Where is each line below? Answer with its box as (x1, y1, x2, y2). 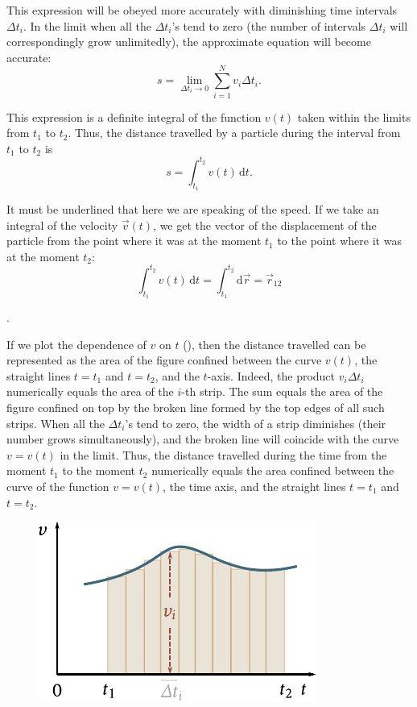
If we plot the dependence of (6, 335, 147, 352)
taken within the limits (297, 108, 411, 125)
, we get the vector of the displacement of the (153, 216, 377, 233)
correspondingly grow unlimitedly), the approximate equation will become (6, 33, 371, 50)
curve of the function (6, 478, 109, 494)
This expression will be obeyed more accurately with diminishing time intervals (6, 2, 398, 18)
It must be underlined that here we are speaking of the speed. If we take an (6, 200, 379, 217)
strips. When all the (6, 414, 105, 431)
